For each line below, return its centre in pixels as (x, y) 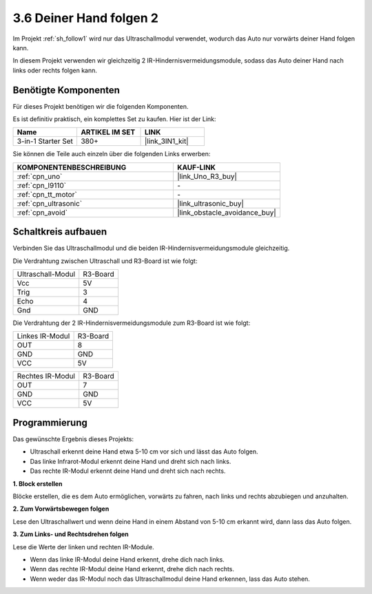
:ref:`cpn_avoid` (42, 212)
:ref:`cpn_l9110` (42, 185)
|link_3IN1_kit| (167, 141)
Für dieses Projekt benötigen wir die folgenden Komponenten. (101, 106)
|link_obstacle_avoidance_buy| (227, 212)
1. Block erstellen (38, 484)
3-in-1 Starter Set (45, 141)
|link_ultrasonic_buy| (210, 203)
